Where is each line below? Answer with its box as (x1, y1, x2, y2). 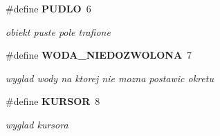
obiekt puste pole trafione (6, 24, 111, 39)
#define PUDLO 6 (6, 1, 91, 15)
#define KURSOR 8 (6, 94, 100, 108)
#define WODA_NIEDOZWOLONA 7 (6, 48, 192, 62)
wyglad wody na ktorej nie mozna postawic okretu (6, 70, 214, 85)
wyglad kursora (6, 117, 68, 131)
